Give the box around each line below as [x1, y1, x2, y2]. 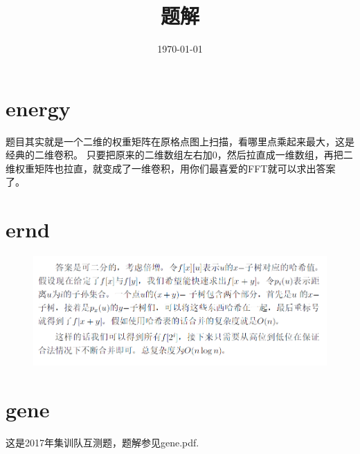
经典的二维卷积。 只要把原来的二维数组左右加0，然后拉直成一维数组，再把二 [6, 147, 353, 162]
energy [6, 93, 71, 122]
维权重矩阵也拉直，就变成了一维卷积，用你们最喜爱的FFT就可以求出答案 [6, 161, 336, 175]
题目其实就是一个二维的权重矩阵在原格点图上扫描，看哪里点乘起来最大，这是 [6, 134, 354, 148]
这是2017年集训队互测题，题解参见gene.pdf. [6, 435, 199, 450]
